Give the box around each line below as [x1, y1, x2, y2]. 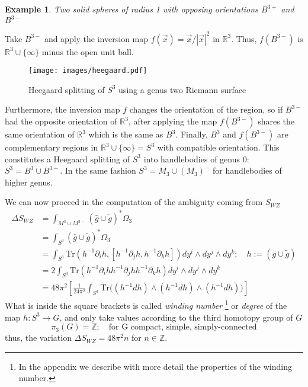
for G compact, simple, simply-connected [108, 323, 257, 332]
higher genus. [5, 175, 53, 188]
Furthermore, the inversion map [5, 103, 120, 116]
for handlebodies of [212, 164, 282, 177]
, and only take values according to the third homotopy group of [59, 311, 293, 323]
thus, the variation [5, 331, 72, 344]
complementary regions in [5, 141, 98, 153]
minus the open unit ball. [41, 45, 134, 57]
